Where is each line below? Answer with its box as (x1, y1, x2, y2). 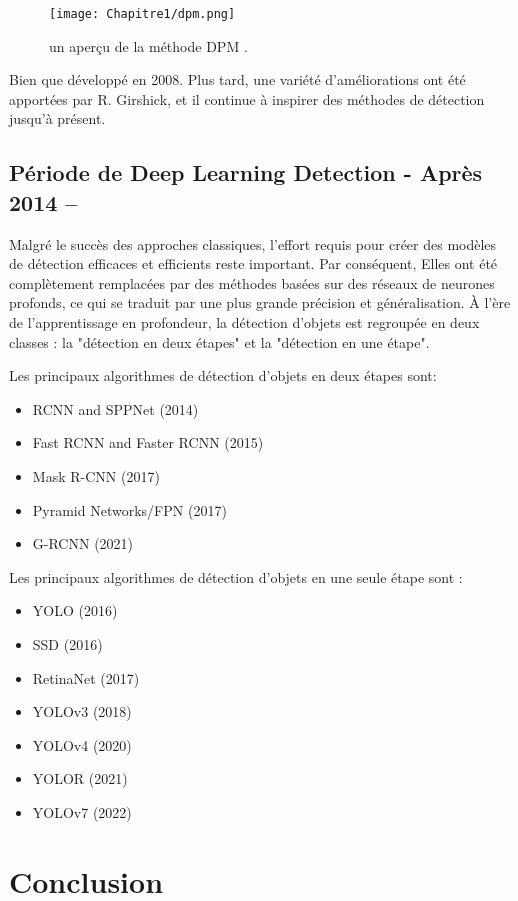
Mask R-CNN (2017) (32, 465, 160, 486)
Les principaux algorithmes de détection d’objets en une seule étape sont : (9, 566, 463, 587)
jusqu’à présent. (9, 108, 106, 129)
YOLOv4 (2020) (32, 734, 132, 755)
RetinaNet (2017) (32, 667, 140, 688)
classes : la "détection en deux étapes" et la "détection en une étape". (9, 331, 430, 352)
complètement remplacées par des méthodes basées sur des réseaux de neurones (9, 272, 495, 293)
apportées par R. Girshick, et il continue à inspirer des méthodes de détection (9, 88, 485, 109)
